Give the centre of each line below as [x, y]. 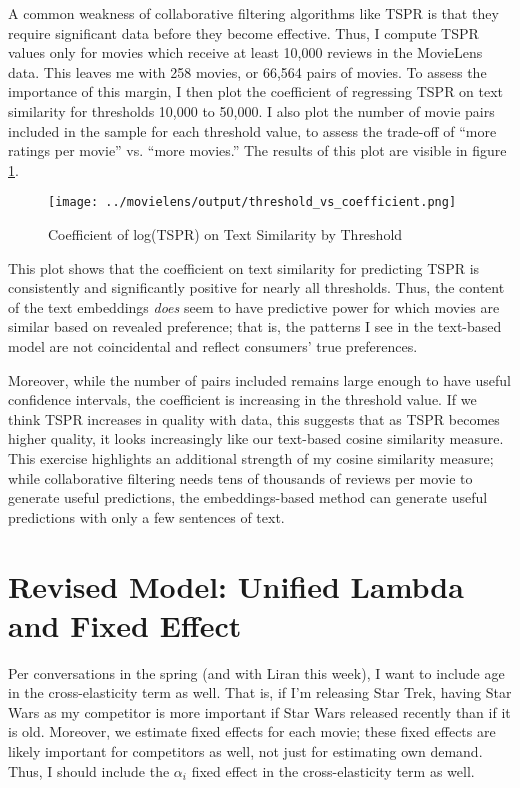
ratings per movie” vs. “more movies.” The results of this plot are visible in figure [257, 150]
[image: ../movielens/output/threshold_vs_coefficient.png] [252, 202]
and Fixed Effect [125, 624]
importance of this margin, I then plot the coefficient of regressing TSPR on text [256, 91]
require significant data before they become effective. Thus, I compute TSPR [243, 32]
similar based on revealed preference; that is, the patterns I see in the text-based [255, 326]
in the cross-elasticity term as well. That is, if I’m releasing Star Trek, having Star [260, 692]
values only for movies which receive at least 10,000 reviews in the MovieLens [245, 52]
